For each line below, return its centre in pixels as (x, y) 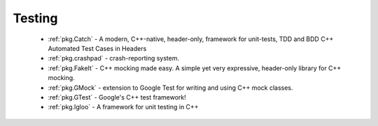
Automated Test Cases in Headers (97, 48)
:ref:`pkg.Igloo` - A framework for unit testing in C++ (123, 107)
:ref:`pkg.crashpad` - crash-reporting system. (114, 58)
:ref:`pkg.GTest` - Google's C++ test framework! (117, 97)
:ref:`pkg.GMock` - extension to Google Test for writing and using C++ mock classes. (170, 88)
